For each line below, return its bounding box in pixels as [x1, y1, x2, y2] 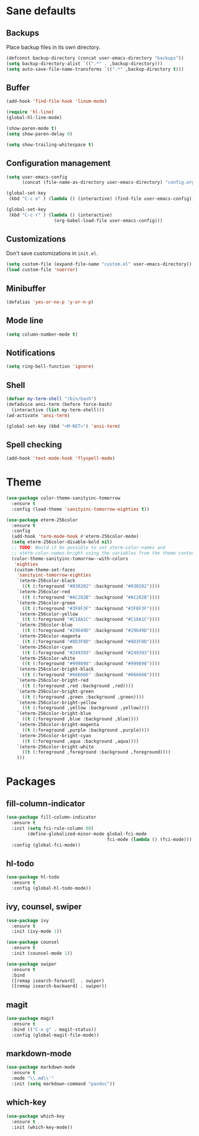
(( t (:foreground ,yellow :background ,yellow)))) [21, 705, 150, 711]
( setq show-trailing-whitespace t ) [6, 142, 94, 148]
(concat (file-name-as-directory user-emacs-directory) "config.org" [21, 180, 197, 186]
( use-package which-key [6, 1113, 65, 1119]
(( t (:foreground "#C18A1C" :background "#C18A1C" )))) [21, 616, 161, 622]
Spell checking [6, 439, 62, 450]
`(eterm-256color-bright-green [17, 689, 94, 694]
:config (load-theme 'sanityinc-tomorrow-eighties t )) [11, 506, 150, 512]
